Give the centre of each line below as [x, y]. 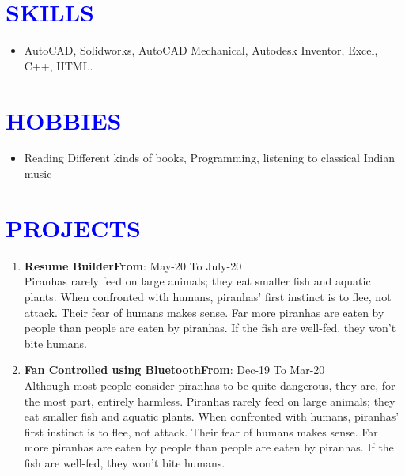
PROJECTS [73, 227]
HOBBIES [64, 120]
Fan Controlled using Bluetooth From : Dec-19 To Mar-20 [174, 370]
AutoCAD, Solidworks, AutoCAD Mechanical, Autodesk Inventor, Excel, [201, 50]
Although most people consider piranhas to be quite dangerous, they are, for [210, 385]
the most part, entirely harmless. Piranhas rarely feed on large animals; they [210, 400]
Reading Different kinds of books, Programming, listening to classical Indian [209, 158]
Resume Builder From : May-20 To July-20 [133, 265]
